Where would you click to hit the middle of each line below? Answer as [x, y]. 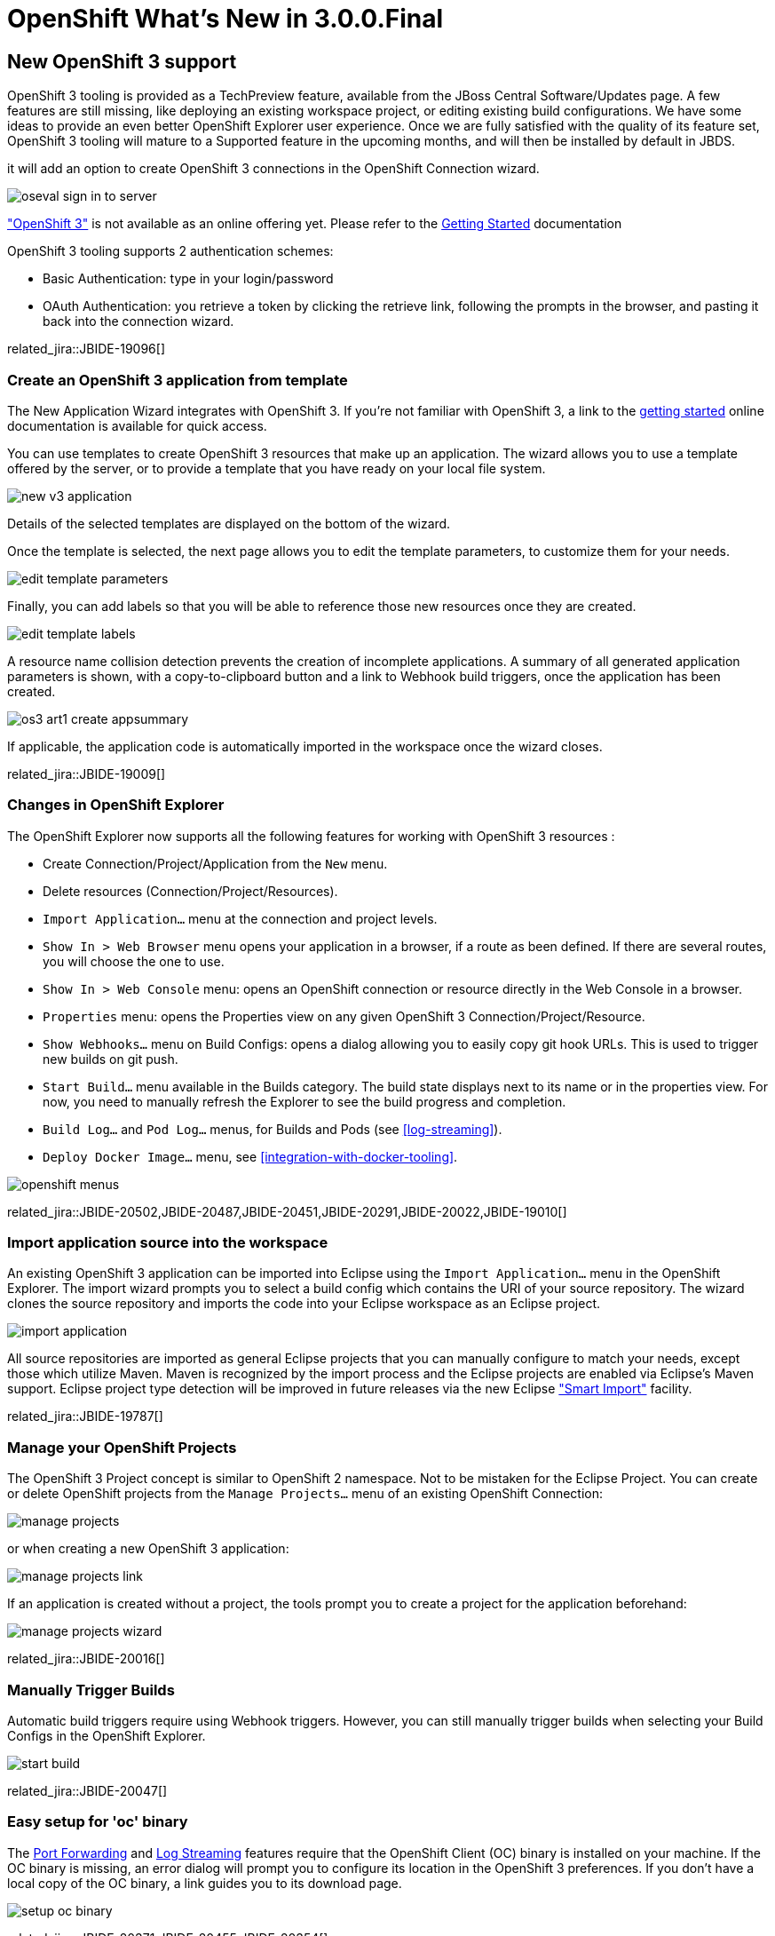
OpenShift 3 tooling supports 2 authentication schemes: [170, 251]
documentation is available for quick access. [137, 425]
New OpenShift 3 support [122, 61]
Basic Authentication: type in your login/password [188, 279]
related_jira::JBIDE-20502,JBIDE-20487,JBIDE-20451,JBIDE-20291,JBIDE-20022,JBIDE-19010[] [287, 1211]
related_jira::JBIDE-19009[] [87, 774]
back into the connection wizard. [138, 321]
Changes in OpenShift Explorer [116, 805]
